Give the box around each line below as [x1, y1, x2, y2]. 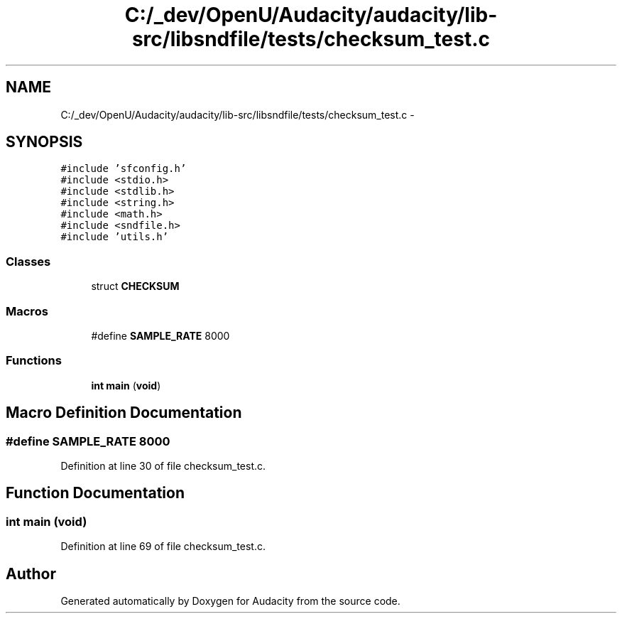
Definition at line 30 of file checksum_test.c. [60, 459, 266, 472]
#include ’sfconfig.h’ [60, 163, 187, 175]
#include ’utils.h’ [60, 231, 169, 243]
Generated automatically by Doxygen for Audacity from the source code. [60, 594, 400, 607]
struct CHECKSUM [91, 280, 180, 293]
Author [6, 564, 56, 583]
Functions [6, 353, 62, 368]
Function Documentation [6, 484, 185, 502]
